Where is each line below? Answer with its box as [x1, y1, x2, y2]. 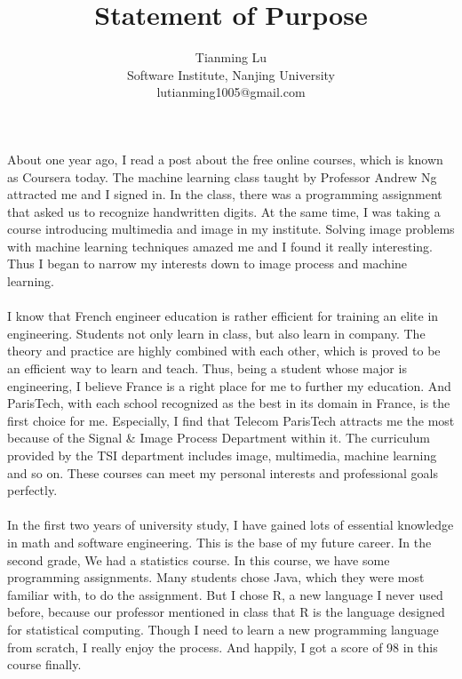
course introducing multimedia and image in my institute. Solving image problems [7, 220, 455, 238]
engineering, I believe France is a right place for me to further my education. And [7, 376, 451, 395]
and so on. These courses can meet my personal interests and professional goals [7, 463, 439, 482]
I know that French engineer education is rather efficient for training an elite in [7, 307, 439, 325]
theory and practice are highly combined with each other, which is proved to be [7, 341, 441, 360]
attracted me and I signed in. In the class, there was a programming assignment [7, 185, 442, 204]
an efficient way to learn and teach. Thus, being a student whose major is [7, 359, 407, 378]
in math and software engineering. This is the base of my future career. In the [7, 532, 432, 551]
